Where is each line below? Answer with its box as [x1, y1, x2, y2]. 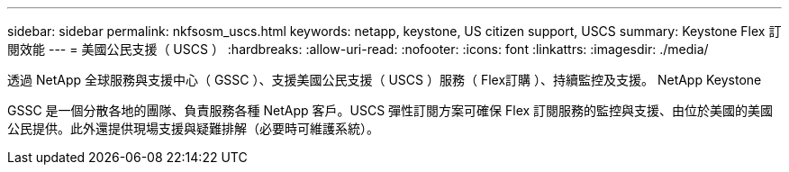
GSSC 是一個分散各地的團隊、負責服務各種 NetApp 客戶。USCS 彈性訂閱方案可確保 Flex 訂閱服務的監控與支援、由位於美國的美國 [7, 103, 774, 118]
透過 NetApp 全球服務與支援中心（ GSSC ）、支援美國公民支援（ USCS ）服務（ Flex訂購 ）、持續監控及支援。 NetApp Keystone [7, 72, 762, 87]
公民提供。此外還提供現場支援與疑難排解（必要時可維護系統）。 [7, 121, 379, 136]
